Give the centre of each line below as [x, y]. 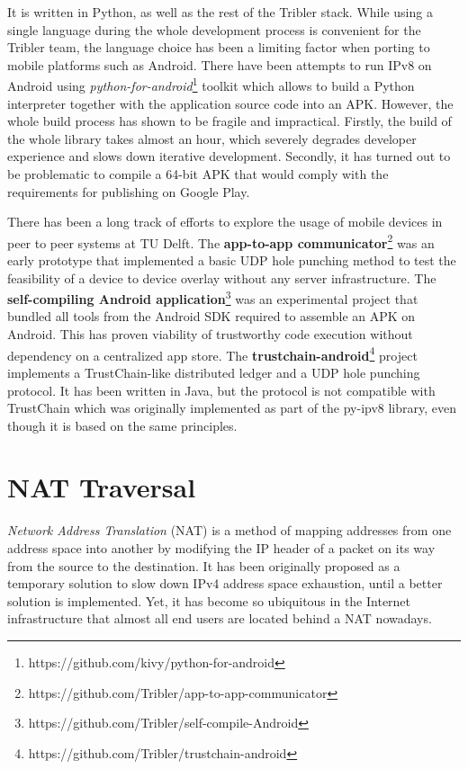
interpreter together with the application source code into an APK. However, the [230, 103]
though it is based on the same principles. [122, 425]
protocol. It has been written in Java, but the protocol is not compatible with [221, 390]
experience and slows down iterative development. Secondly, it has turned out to [229, 156]
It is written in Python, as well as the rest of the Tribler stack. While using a [220, 12]
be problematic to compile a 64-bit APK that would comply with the [198, 174]
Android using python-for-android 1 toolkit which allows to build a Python [211, 85]
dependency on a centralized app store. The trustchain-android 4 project [212, 353]
